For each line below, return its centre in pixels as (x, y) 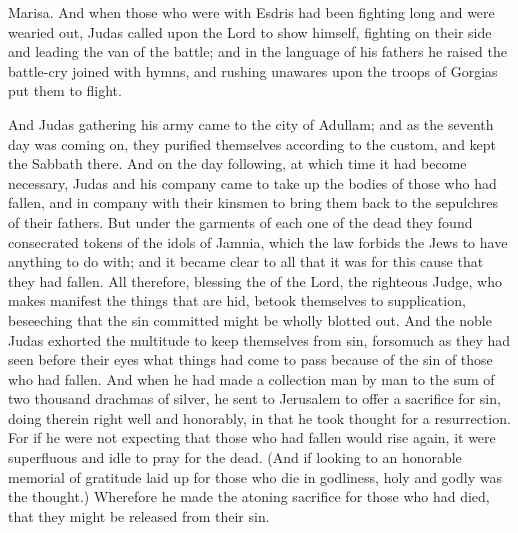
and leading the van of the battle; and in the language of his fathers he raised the (257, 51)
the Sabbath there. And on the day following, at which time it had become (237, 163)
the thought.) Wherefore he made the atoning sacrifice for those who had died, (249, 496)
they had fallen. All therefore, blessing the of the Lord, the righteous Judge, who (255, 280)
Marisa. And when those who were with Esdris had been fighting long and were (251, 12)
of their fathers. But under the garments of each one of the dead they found (240, 221)
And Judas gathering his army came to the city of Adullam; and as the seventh (251, 123)
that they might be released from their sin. (139, 515)
